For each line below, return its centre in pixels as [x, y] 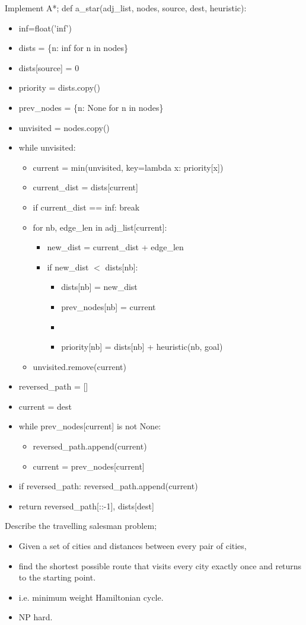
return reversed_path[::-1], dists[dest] [86, 506]
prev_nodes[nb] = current [109, 306]
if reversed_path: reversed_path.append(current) [108, 486]
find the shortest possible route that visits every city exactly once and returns [160, 565]
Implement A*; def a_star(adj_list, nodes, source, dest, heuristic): [126, 8]
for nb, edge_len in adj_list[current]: [100, 227]
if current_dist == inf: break [86, 207]
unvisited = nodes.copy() [64, 127]
